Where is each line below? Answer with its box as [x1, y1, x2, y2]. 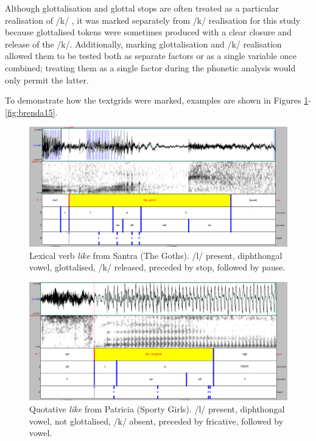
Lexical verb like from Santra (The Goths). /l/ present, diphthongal [29, 249, 283, 261]
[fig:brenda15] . [5, 105, 58, 118]
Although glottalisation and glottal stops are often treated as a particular [5, 2, 279, 14]
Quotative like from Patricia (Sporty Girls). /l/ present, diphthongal [29, 403, 285, 415]
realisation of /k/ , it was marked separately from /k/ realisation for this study [5, 13, 301, 26]
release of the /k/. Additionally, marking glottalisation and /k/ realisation [5, 37, 282, 50]
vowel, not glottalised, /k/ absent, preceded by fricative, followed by [29, 414, 284, 427]
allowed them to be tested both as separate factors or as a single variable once [5, 49, 297, 62]
